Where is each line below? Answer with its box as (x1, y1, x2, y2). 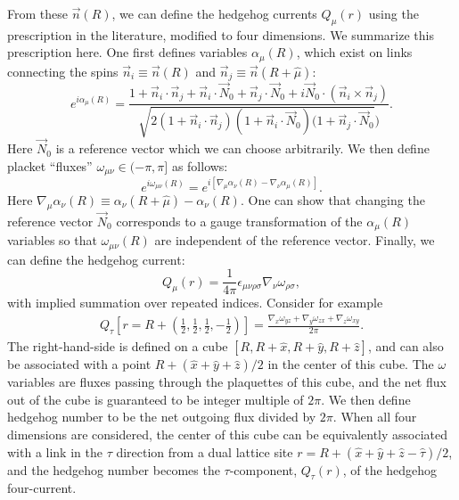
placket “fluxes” (7, 156, 93, 175)
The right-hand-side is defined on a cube (7, 337, 228, 356)
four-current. (7, 479, 77, 497)
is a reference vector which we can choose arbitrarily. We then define (55, 139, 430, 158)
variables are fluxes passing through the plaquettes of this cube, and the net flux (7, 373, 447, 391)
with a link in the (7, 442, 102, 461)
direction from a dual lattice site (116, 442, 293, 461)
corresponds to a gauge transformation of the (116, 211, 363, 230)
